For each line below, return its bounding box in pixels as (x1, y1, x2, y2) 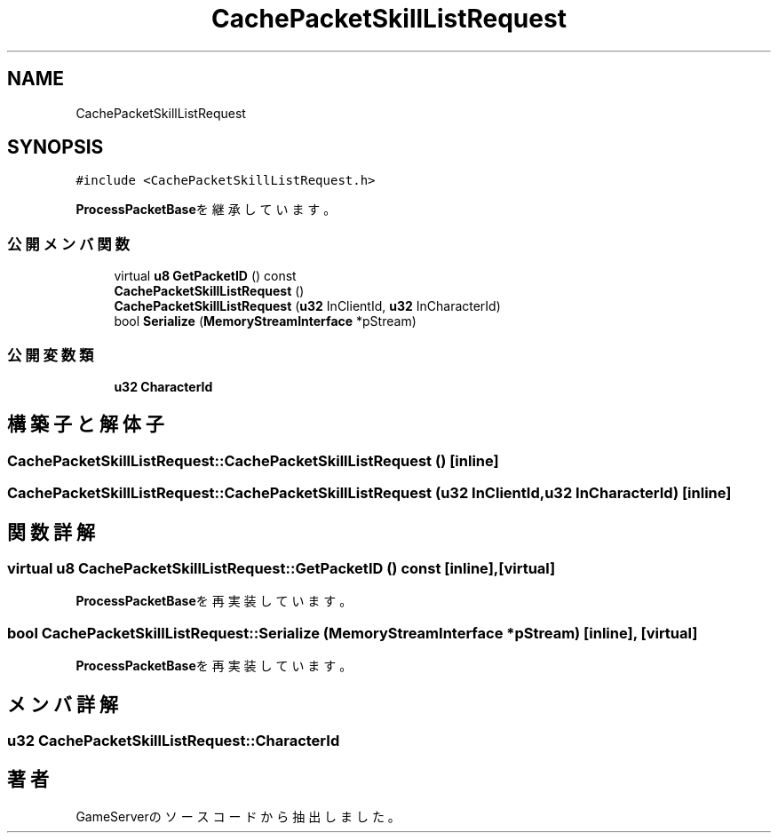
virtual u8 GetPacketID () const (114, 268, 297, 284)
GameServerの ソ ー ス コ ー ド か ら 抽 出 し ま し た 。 (75, 808, 401, 824)
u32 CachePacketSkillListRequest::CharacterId (7, 731, 340, 749)
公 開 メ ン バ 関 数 (7, 234, 130, 253)
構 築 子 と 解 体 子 (7, 413, 164, 436)
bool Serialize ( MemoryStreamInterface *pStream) (114, 313, 417, 329)
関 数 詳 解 (7, 520, 95, 543)
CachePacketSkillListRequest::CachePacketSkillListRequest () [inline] (7, 451, 499, 470)
